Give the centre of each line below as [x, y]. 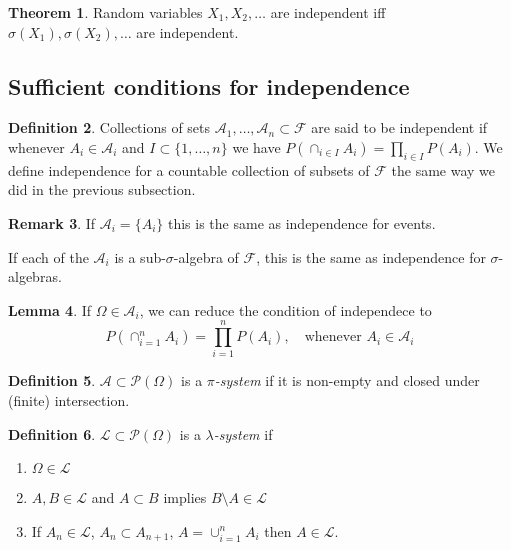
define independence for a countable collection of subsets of [189, 169]
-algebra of [206, 256]
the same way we [443, 169]
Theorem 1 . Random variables [105, 12]
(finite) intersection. [69, 400]
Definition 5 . [52, 380]
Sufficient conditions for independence [209, 85]
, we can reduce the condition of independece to [285, 309]
